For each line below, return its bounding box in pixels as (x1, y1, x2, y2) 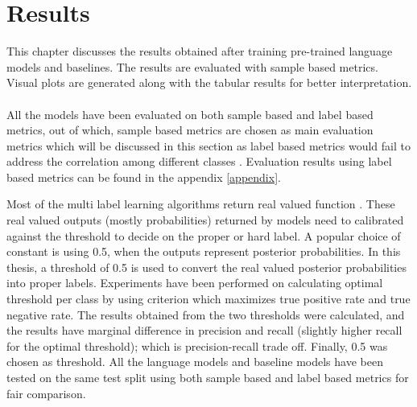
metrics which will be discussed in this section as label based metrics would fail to (6, 137, 411, 154)
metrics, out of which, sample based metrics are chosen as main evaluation (6, 121, 374, 138)
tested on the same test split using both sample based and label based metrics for (6, 369, 409, 385)
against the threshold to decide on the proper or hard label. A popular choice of (6, 227, 401, 244)
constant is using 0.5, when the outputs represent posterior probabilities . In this (6, 243, 401, 260)
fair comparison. (6, 384, 86, 401)
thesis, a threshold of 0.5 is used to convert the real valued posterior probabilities (6, 258, 407, 275)
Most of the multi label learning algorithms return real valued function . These (6, 195, 395, 212)
